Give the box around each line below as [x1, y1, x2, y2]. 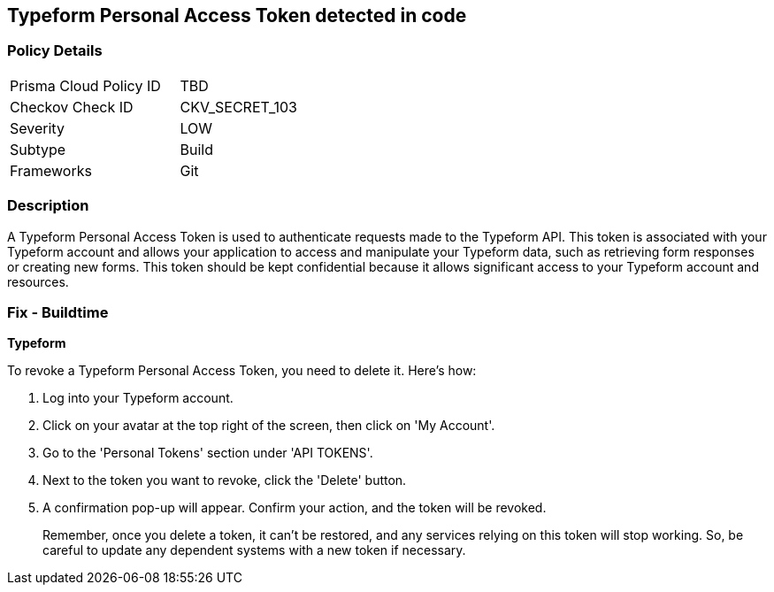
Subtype [10, 140, 66, 158]
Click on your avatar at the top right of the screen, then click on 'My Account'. [42, 418, 495, 434]
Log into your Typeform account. [42, 390, 234, 406]
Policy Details [7, 42, 103, 60]
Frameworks [10, 161, 92, 180]
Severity [10, 119, 65, 137]
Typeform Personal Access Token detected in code [7, 4, 467, 27]
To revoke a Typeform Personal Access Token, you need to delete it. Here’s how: [7, 363, 477, 379]
